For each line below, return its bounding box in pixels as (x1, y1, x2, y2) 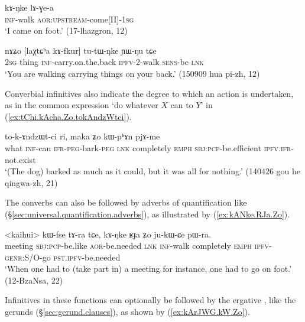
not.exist (5, 153, 36, 165)
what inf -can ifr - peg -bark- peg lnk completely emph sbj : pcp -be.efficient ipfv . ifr (5, 141, 291, 154)
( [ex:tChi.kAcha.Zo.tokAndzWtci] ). (5, 110, 132, 122)
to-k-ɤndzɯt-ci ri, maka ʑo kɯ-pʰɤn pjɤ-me (5, 130, 160, 142)
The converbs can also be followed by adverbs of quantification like (5, 196, 247, 209)
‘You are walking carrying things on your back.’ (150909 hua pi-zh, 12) (5, 67, 260, 79)
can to (170, 99, 193, 111)
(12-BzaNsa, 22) (5, 274, 63, 286)
